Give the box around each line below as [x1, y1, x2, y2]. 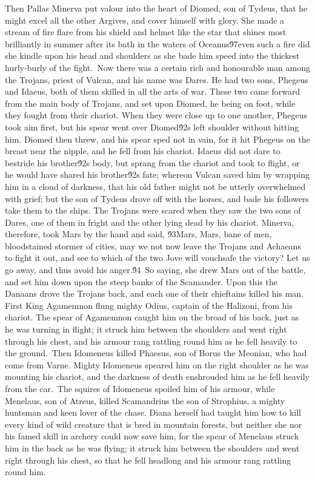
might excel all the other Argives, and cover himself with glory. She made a [5, 13, 285, 26]
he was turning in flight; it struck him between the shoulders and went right [5, 323, 287, 336]
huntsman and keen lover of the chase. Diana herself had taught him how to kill [5, 406, 301, 419]
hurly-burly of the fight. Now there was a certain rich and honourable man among [5, 61, 310, 73]
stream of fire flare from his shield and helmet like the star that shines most [5, 25, 287, 38]
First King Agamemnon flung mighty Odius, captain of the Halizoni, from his [5, 299, 293, 311]
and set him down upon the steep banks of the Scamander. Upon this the [5, 275, 277, 288]
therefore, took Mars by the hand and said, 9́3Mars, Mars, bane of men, [5, 228, 272, 240]
